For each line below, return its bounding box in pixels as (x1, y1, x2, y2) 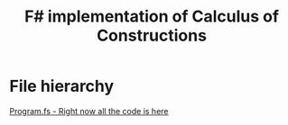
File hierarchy (9, 76, 115, 96)
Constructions (96, 25, 208, 46)
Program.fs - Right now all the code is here (9, 105, 169, 116)
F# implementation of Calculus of (23, 6, 280, 27)
